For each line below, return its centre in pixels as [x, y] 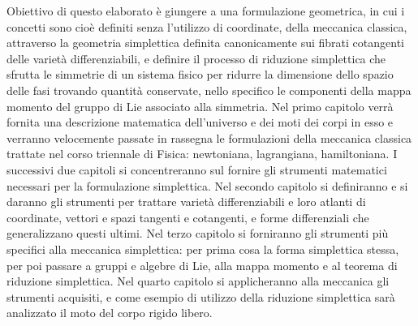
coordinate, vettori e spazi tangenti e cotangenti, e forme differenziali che [188, 217]
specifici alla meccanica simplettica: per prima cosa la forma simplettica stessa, [203, 249]
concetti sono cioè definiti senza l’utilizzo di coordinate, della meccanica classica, [207, 26]
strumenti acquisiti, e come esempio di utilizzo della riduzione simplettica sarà [201, 296]
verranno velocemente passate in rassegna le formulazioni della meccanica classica [209, 137]
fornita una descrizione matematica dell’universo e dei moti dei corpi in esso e [200, 122]
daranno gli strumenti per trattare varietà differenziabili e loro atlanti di [186, 202]
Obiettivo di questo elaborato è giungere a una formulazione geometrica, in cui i [206, 11]
